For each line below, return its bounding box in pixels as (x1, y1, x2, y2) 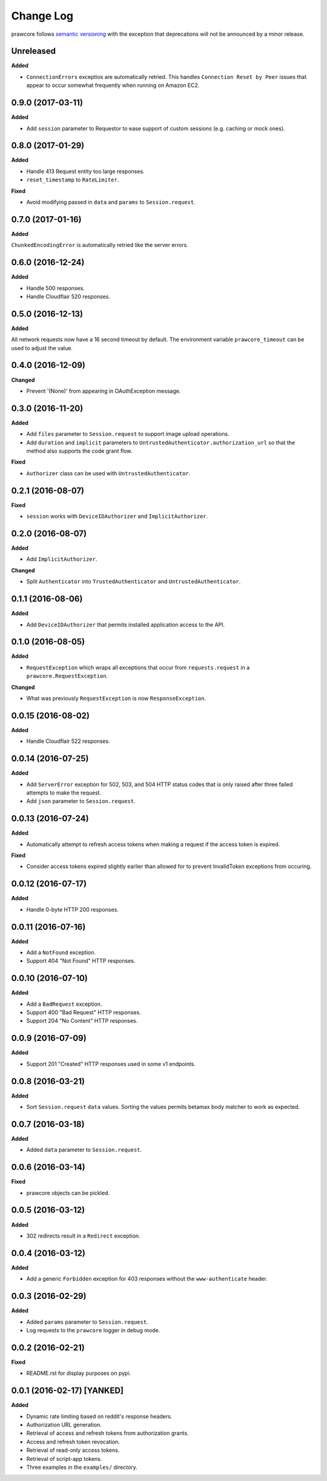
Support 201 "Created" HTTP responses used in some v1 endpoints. (26, 1060, 196, 1068)
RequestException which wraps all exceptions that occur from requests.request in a (26, 663, 250, 671)
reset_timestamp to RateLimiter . (26, 176, 119, 183)
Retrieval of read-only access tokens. (26, 1446, 120, 1454)
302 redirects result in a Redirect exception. (26, 1232, 140, 1239)
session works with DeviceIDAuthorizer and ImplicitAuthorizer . (26, 513, 208, 520)
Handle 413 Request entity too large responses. (26, 168, 145, 175)
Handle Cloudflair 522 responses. (26, 737, 110, 745)
